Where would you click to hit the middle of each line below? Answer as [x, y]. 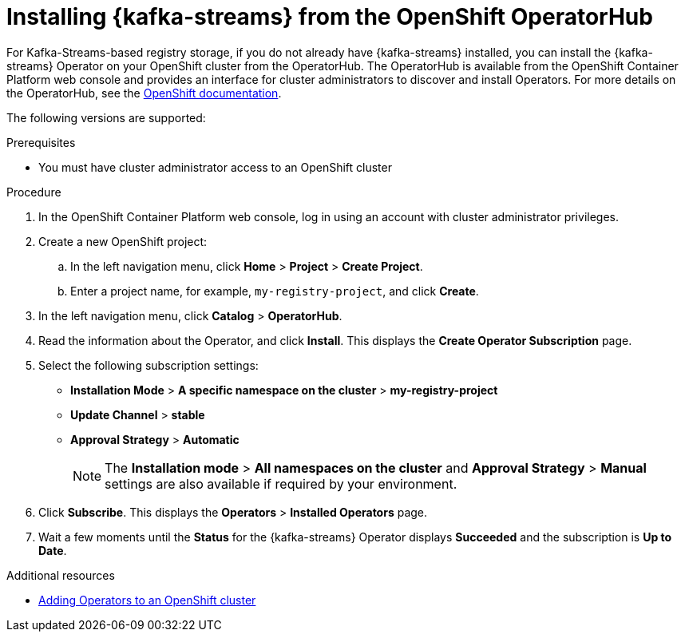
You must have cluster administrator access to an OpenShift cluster [215, 167]
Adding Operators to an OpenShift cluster [147, 600]
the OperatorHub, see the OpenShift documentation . [144, 93]
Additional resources [61, 575]
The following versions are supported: [106, 117]
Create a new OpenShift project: [123, 241]
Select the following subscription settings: [148, 365]
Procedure [34, 192]
